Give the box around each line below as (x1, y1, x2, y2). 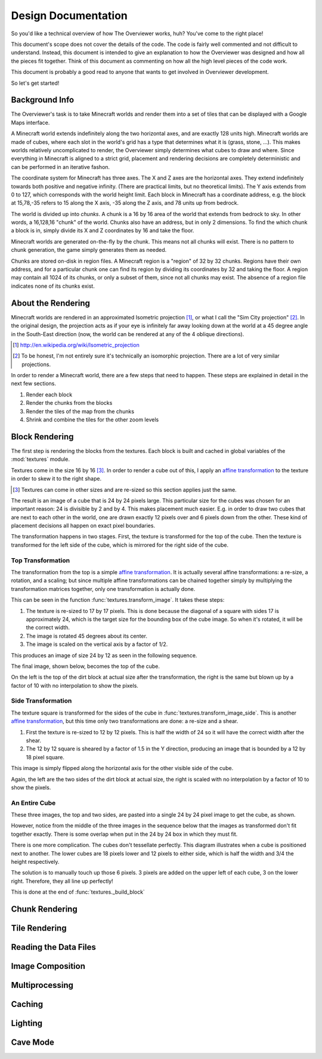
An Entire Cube (11, 799, 56, 807)
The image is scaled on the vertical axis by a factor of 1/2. (26, 641, 168, 648)
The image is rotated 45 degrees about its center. (26, 632, 147, 639)
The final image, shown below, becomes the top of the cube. (11, 663, 160, 670)
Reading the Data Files (11, 942, 97, 952)
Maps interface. (11, 119, 50, 126)
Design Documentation (11, 9, 128, 22)
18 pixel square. (26, 753, 65, 761)
